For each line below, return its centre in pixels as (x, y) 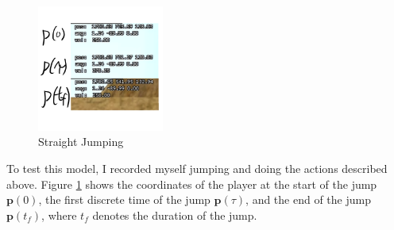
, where (59, 215)
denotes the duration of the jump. (175, 215)
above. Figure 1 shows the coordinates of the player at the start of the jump (192, 184)
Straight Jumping (81, 142)
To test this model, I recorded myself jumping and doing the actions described (197, 169)
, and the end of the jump (308, 199)
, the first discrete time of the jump (124, 199)
